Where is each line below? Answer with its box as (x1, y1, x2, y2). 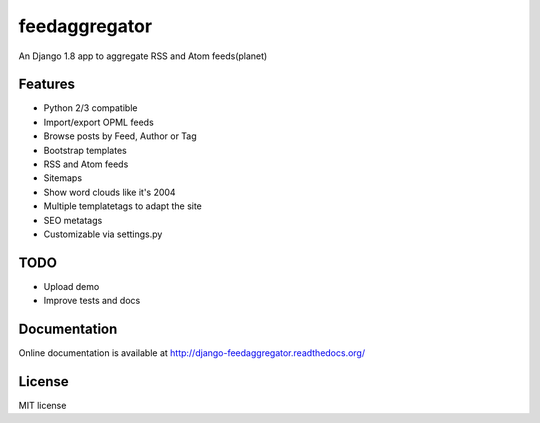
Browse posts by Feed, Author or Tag (43, 130, 197, 142)
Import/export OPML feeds (43, 116, 154, 128)
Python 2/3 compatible (43, 102, 138, 114)
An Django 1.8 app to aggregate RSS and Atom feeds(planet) (18, 50, 268, 62)
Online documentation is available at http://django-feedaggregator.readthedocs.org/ (18, 347, 365, 359)
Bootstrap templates (43, 144, 127, 156)
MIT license (18, 400, 67, 412)
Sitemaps (43, 172, 83, 184)
